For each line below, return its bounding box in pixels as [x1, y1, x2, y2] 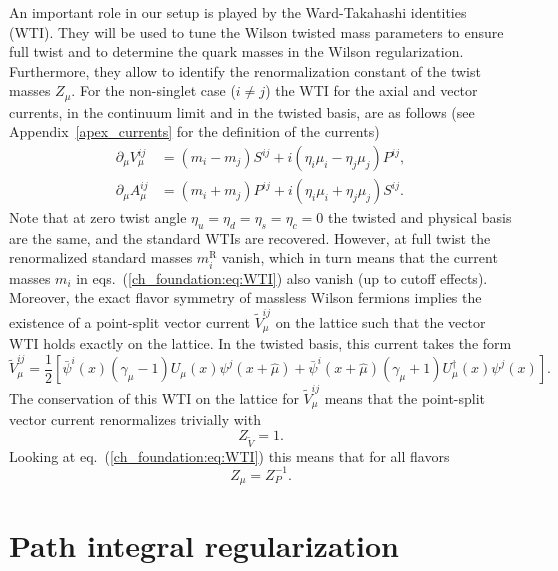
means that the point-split [324, 388, 486, 409]
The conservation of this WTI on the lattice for [9, 388, 299, 409]
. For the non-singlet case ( [71, 80, 236, 101]
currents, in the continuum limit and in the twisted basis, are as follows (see [9, 101, 475, 122]
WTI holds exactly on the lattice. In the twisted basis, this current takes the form [9, 332, 512, 353]
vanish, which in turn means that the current [221, 247, 498, 268]
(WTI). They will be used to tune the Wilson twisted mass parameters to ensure [9, 21, 504, 42]
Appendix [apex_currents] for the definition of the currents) [9, 121, 380, 142]
